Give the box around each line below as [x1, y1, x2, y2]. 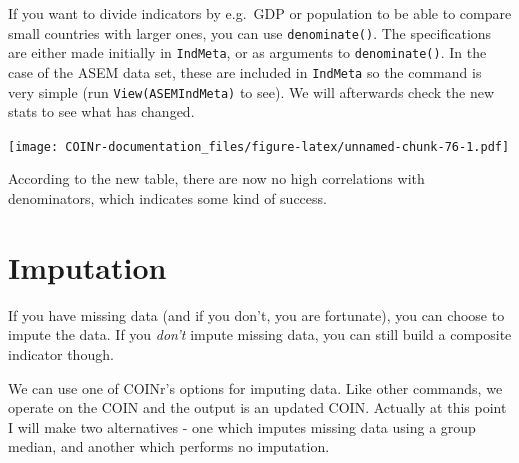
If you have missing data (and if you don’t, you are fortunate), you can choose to [8, 304, 505, 325]
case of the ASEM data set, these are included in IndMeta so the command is [8, 61, 482, 82]
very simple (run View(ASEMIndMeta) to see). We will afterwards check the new [8, 81, 495, 102]
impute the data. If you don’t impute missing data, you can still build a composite [8, 324, 512, 345]
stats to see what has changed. [8, 101, 195, 122]
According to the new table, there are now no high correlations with [8, 168, 425, 189]
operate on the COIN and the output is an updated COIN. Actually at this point [8, 397, 507, 418]
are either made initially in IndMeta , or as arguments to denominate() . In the [8, 42, 487, 63]
